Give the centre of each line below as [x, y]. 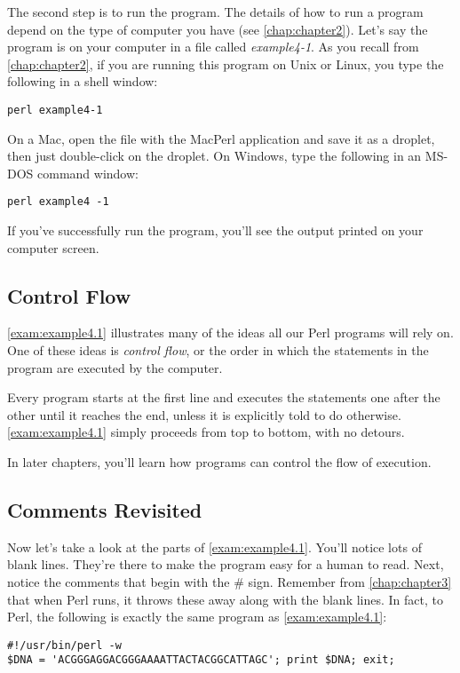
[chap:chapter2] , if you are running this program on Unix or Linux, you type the [226, 63]
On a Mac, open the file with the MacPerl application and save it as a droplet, [221, 138]
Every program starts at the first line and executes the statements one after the [224, 397]
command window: [88, 173]
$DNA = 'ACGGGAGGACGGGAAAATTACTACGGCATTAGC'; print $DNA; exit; [201, 660]
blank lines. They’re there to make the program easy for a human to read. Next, [226, 564]
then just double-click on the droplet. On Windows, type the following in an [214, 156]
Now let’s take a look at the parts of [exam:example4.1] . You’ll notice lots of [214, 546]
